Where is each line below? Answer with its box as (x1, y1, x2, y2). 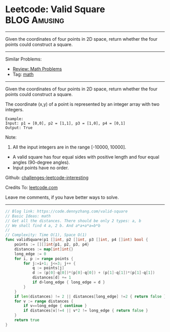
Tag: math (12, 71, 34, 77)
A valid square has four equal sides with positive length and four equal (12, 154, 159, 160)
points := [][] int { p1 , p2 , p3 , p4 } (14, 242, 90, 247)
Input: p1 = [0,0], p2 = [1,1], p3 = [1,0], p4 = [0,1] (5, 120, 125, 126)
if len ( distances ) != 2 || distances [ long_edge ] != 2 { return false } (14, 294, 166, 299)
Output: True (5, 125, 33, 130)
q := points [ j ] (32, 265, 65, 270)
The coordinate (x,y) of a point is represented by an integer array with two (5, 101, 160, 107)
